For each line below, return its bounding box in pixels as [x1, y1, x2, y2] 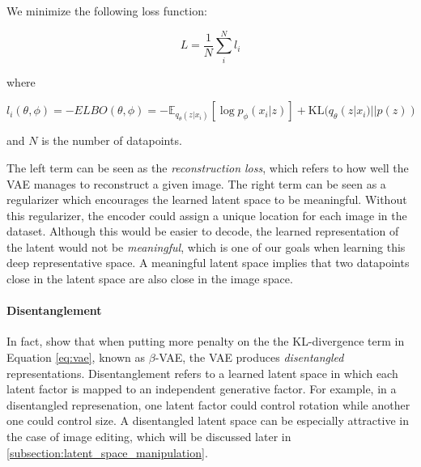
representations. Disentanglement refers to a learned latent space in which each [6, 364, 398, 381]
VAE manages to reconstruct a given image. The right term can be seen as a [6, 175, 386, 192]
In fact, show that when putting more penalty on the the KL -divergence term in [6, 333, 405, 350]
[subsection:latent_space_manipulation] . [6, 444, 208, 461]
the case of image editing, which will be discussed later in [6, 428, 291, 445]
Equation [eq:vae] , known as [6, 349, 146, 366]
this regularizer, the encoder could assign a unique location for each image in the [6, 206, 407, 223]
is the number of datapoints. [41, 132, 182, 149]
